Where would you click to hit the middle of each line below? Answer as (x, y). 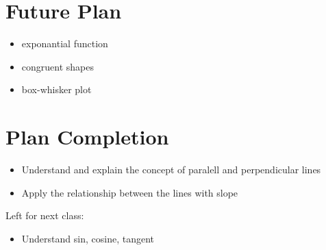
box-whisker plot (57, 89)
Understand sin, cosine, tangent (88, 238)
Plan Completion (87, 137)
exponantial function (65, 43)
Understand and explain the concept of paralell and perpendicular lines (171, 170)
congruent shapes (58, 66)
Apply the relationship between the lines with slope (130, 192)
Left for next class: (45, 215)
